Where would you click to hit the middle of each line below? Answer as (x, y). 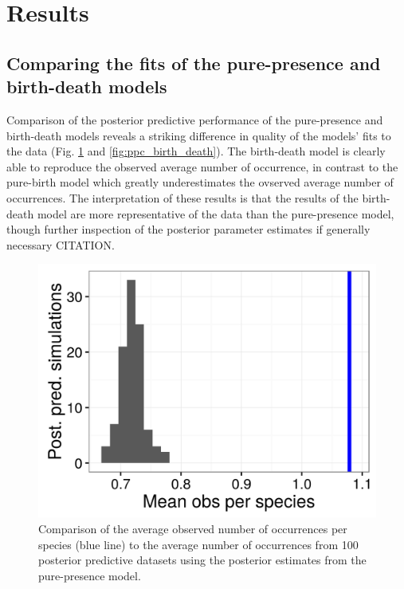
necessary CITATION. (61, 244)
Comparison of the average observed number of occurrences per (193, 528)
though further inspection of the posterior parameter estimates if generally (188, 229)
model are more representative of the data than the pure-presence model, (216, 213)
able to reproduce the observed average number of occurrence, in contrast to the (202, 166)
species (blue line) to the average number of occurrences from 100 (198, 544)
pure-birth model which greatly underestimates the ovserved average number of (200, 182)
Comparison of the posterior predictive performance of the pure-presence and (195, 119)
